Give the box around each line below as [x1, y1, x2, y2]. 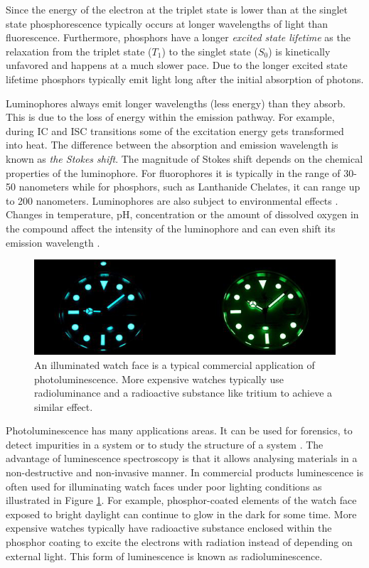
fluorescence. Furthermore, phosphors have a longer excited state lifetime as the [6, 30, 351, 45]
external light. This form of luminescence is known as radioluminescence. [6, 548, 323, 563]
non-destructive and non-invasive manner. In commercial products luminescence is [6, 465, 363, 480]
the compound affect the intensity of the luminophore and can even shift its [6, 220, 336, 235]
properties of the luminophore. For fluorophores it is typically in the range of [6, 165, 341, 180]
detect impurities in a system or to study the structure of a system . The [6, 436, 323, 451]
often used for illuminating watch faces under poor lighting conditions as [6, 478, 322, 493]
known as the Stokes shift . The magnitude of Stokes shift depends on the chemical [6, 151, 363, 166]
